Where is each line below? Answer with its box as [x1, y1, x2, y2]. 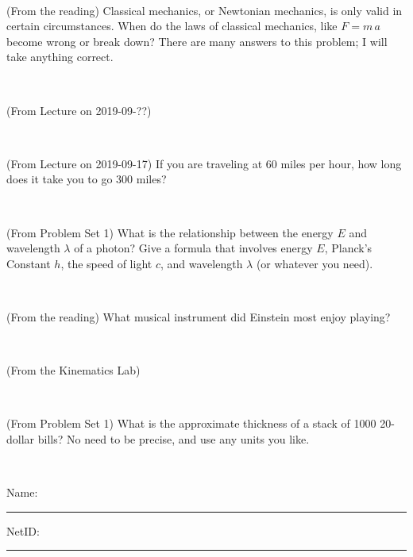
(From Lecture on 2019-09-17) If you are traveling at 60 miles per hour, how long [6, 155, 402, 171]
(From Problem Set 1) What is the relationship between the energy [6, 224, 334, 240]
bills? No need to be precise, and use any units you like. [37, 430, 310, 447]
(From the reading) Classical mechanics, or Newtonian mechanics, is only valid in [6, 2, 403, 18]
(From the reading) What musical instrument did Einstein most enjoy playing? [6, 308, 391, 325]
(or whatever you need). [256, 255, 373, 271]
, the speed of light [60, 255, 152, 271]
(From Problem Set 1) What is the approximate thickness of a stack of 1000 [6, 415, 376, 432]
